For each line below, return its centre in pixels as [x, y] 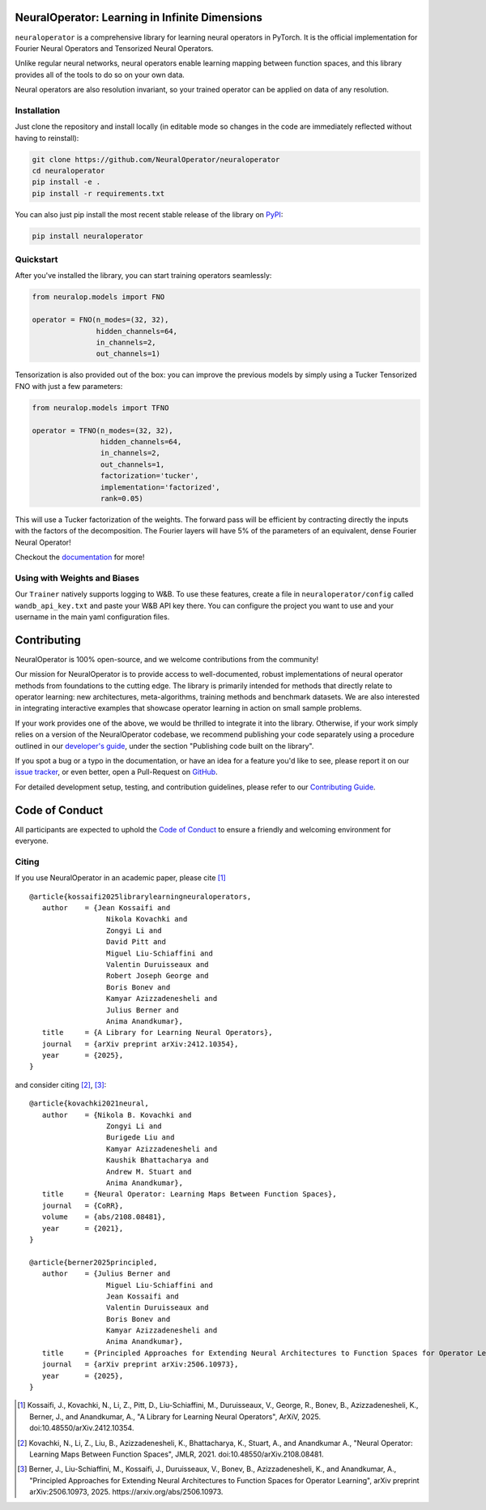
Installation [38, 110]
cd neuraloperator [68, 171]
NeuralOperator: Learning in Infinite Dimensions [139, 17]
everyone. [32, 841]
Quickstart [36, 259]
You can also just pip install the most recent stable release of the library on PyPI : [149, 214]
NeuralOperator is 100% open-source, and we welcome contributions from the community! [167, 659]
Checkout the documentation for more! [80, 557]
